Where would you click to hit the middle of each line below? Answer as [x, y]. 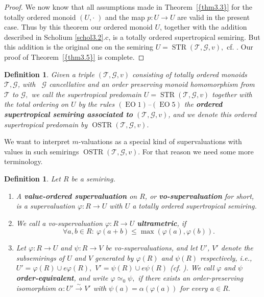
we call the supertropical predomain [86, 94]
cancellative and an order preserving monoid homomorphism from [152, 84]
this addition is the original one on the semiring [79, 47]
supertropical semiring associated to [69, 114]
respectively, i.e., [226, 257]
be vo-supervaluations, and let [151, 248]
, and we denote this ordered [212, 114]
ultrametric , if [162, 223]
